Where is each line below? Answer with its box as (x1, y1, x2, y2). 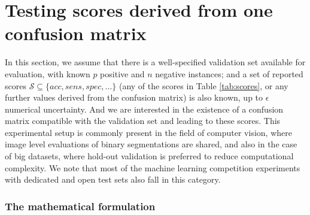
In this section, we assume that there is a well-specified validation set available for (5, 56, 306, 68)
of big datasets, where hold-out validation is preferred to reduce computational (5, 150, 294, 162)
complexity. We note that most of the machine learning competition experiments (5, 161, 300, 174)
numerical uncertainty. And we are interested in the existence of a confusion (5, 102, 284, 115)
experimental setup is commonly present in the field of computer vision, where (5, 126, 292, 138)
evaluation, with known (5, 67, 90, 80)
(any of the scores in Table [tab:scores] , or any (118, 79, 288, 92)
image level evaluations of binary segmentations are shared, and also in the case (5, 138, 297, 150)
